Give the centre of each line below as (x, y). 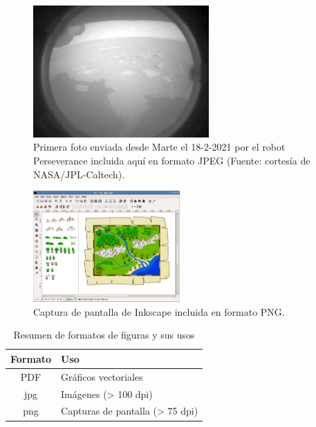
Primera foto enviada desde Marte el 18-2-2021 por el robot (159, 147)
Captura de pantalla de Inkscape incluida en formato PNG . (159, 311)
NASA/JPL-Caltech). (79, 174)
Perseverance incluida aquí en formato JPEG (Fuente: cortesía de (172, 160)
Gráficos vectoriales (102, 376)
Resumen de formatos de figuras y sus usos (104, 335)
